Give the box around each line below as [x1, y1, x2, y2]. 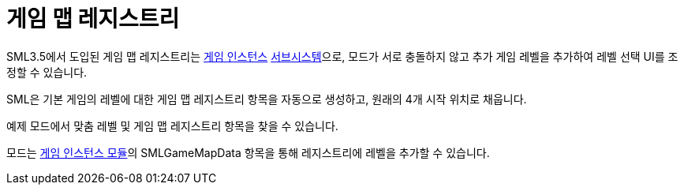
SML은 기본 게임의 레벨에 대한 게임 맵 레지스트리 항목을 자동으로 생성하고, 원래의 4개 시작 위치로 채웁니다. [6, 92, 527, 106]
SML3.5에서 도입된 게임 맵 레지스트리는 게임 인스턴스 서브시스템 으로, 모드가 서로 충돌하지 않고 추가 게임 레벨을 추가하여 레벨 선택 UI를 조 [6, 49, 678, 63]
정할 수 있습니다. [6, 65, 88, 79]
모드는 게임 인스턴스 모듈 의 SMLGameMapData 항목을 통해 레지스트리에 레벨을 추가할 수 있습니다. [6, 145, 490, 159]
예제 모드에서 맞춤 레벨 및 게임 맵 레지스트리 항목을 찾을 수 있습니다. [6, 118, 338, 133]
